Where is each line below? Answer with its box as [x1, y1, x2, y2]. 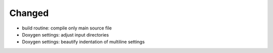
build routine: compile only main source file [22, 25, 112, 31]
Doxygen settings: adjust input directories [22, 31, 109, 37]
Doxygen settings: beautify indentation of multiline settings [22, 39, 145, 45]
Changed [9, 7, 49, 18]
